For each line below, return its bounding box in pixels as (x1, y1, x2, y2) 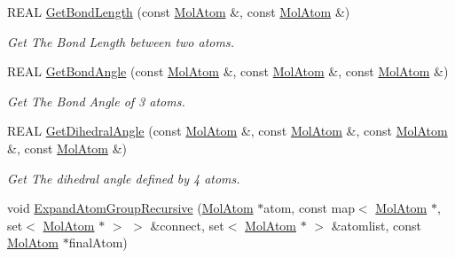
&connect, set (150, 215, 224, 234)
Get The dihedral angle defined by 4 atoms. (7, 168, 240, 187)
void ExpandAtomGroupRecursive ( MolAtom (7, 199, 254, 217)
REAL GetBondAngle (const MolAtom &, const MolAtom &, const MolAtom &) (7, 62, 449, 81)
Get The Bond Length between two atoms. (7, 32, 234, 51)
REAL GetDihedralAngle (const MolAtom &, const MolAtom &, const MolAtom (7, 121, 448, 140)
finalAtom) (68, 233, 128, 252)
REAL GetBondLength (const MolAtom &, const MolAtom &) (7, 3, 350, 20)
